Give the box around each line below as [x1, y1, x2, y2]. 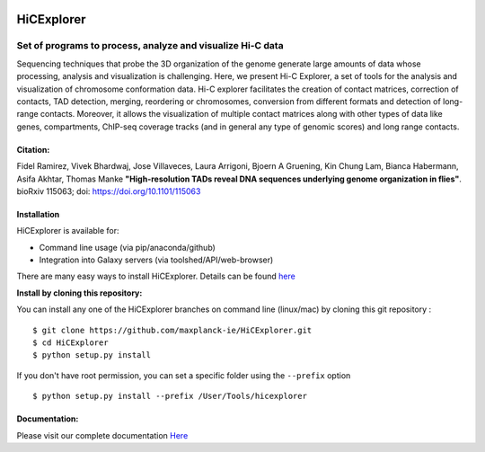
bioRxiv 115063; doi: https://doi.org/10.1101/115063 [16, 185, 201, 197]
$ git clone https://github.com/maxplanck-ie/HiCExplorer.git [32, 324, 313, 335]
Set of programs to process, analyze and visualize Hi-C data [16, 40, 284, 52]
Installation [16, 208, 60, 219]
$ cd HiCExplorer [32, 338, 109, 348]
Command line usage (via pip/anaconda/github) [39, 242, 216, 253]
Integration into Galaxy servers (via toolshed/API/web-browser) [39, 254, 274, 265]
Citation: [16, 144, 50, 155]
